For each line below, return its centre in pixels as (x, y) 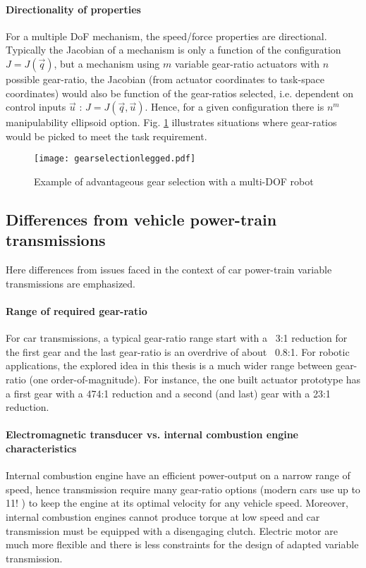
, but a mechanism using (107, 63)
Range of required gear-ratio (77, 310)
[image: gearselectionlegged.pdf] (115, 159)
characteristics (41, 448)
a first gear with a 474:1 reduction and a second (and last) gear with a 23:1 (168, 393)
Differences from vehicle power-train (141, 219)
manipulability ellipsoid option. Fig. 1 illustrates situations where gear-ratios (171, 122)
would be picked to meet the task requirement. (106, 136)
